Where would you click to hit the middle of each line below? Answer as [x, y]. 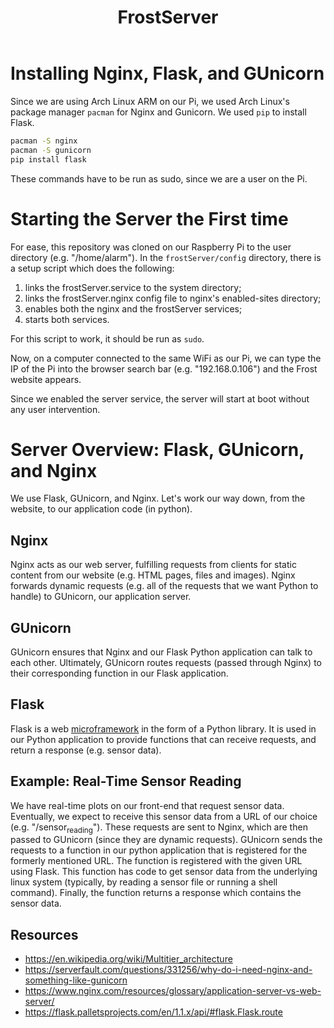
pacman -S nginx [44, 141]
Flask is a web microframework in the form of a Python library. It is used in [163, 728]
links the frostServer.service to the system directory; [133, 287]
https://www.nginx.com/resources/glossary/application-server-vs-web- [173, 991]
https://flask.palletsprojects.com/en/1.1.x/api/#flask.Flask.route [153, 1012]
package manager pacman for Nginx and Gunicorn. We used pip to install [158, 112]
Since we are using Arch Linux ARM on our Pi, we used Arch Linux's [150, 101]
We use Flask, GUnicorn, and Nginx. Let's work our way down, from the [158, 498]
